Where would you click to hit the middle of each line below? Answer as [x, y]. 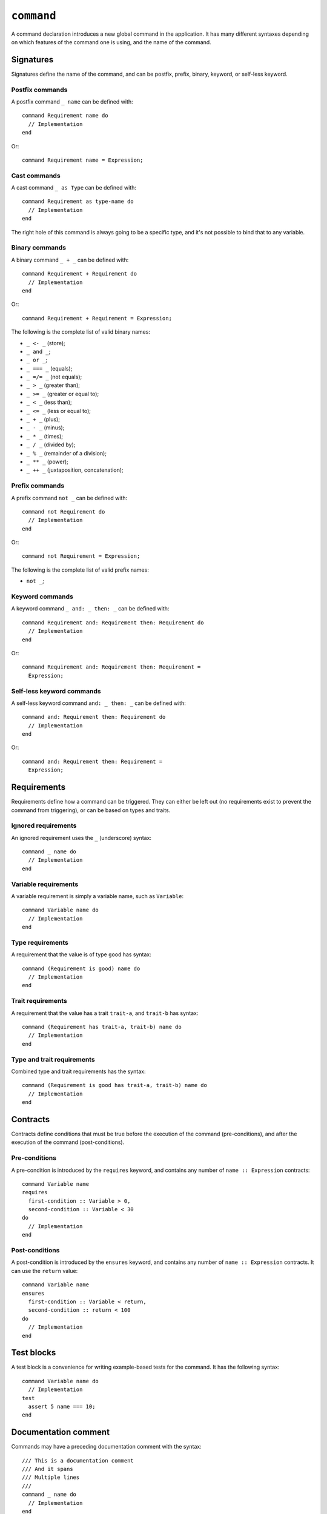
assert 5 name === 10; [62, 1406]
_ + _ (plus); [43, 419]
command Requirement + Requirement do [80, 274]
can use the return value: [45, 1271]
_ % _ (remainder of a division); [67, 453]
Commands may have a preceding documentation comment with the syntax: [107, 1447]
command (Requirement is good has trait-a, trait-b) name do [114, 1085]
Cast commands [36, 176]
